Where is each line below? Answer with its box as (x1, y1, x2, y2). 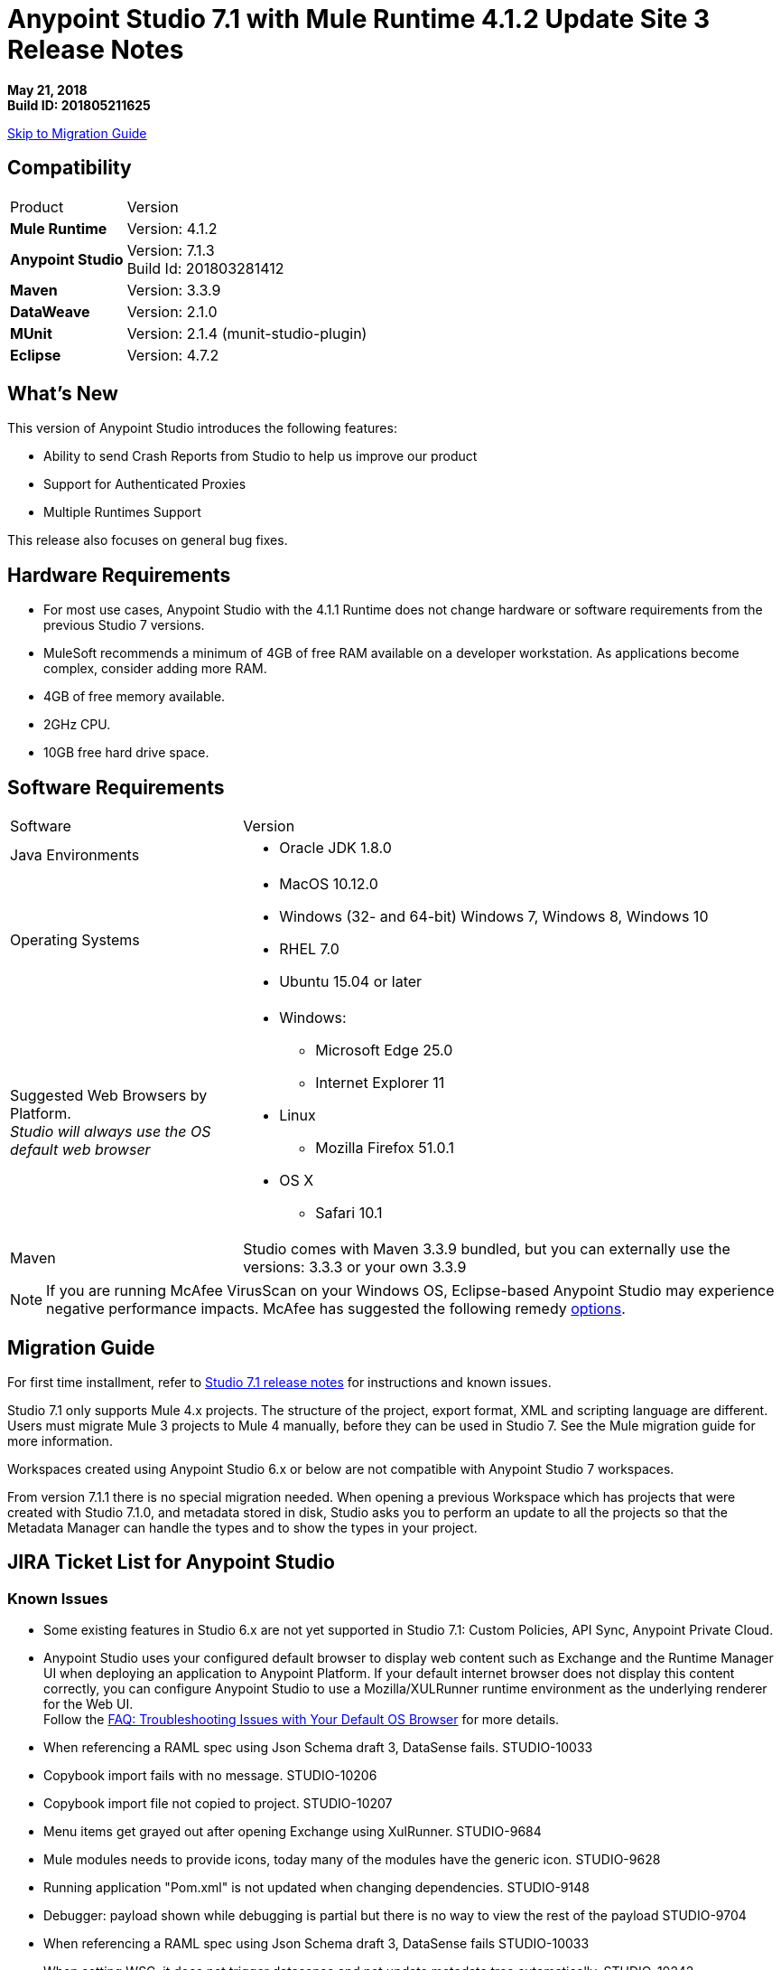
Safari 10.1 (315, 1204, 383, 1223)
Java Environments (10, 846, 140, 865)
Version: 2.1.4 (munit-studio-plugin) (126, 324, 367, 342)
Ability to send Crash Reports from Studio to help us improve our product (43, 448, 478, 464)
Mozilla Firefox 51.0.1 (315, 1139, 454, 1158)
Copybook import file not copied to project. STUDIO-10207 (43, 1796, 393, 1812)
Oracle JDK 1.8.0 (279, 839, 392, 858)
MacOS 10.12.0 (279, 875, 378, 894)
